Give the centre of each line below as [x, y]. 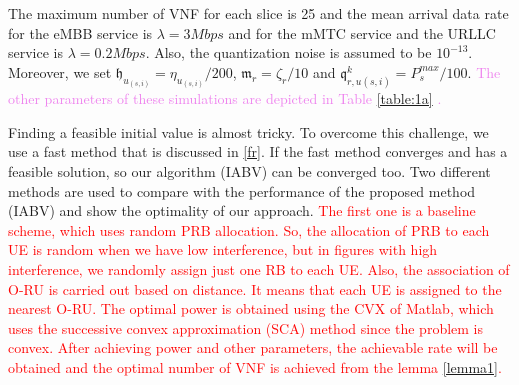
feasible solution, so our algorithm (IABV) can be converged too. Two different [249, 171]
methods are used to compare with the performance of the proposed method [242, 190]
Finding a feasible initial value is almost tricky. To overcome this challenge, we [248, 131]
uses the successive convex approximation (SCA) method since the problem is [246, 327]
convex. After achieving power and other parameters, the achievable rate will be [253, 347]
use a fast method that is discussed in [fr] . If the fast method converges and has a [258, 151]
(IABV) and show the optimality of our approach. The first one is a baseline [242, 210]
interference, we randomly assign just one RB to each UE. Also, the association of [259, 268]
